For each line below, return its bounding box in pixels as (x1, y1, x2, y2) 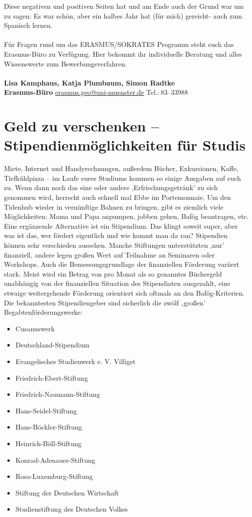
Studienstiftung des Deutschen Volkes (15, 504, 128, 514)
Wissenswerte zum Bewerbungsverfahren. (4, 58, 127, 68)
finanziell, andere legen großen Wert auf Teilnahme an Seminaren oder (4, 249, 215, 259)
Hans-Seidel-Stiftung (15, 405, 77, 415)
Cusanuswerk (15, 323, 55, 333)
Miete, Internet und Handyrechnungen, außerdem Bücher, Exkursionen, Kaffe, (4, 163, 239, 173)
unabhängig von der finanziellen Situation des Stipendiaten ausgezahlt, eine (4, 278, 230, 288)
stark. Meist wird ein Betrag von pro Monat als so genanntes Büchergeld (4, 268, 222, 279)
